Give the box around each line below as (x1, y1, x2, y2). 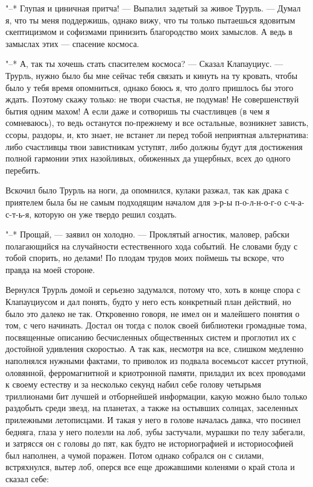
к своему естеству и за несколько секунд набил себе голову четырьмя (5, 378, 261, 391)
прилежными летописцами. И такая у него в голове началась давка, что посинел (5, 413, 301, 426)
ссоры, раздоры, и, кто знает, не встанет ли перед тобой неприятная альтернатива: (5, 128, 309, 140)
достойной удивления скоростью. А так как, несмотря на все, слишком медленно (5, 342, 303, 355)
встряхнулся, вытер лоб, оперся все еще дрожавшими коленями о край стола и (5, 460, 295, 473)
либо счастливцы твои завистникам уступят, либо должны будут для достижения (5, 140, 303, 152)
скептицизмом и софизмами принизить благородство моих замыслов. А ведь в (5, 25, 292, 38)
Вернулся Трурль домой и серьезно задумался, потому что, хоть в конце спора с (5, 283, 300, 296)
